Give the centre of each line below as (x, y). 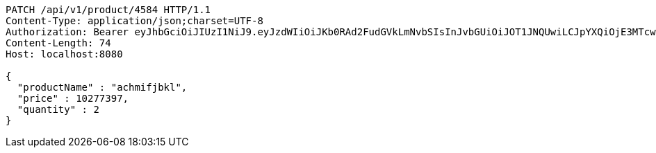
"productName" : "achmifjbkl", (102, 87)
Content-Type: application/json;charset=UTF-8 (134, 21)
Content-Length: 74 (58, 43)
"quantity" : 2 (58, 109)
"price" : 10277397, (73, 98)
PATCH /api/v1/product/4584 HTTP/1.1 (108, 10)
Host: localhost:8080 (64, 54)
